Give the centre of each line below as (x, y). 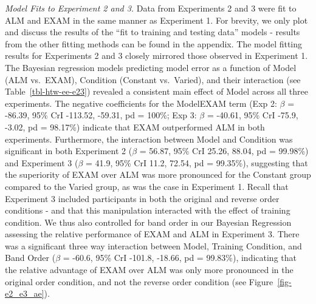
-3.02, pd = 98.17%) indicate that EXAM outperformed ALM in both (135, 127)
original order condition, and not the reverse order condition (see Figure (139, 281)
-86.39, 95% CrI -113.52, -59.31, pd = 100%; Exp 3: (101, 115)
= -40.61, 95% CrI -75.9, (252, 115)
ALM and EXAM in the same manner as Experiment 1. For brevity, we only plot (156, 20)
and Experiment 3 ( (42, 162)
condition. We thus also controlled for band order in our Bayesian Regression (148, 222)
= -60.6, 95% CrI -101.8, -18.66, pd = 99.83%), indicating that (180, 258)
